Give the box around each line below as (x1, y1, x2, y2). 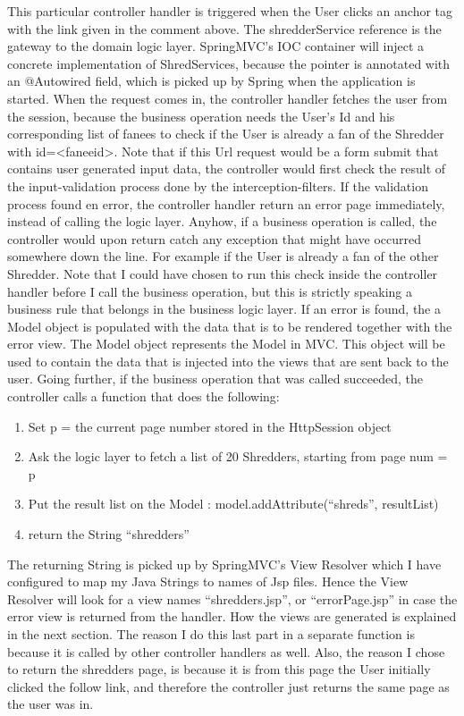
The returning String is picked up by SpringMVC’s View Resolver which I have (7, 554, 442, 573)
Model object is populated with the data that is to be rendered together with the (7, 316, 452, 335)
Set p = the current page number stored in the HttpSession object (28, 417, 392, 435)
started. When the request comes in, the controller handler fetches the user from (7, 88, 448, 107)
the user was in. (7, 695, 94, 713)
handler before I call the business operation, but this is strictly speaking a (7, 282, 412, 300)
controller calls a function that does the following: (7, 387, 280, 406)
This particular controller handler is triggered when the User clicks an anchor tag (7, 2, 453, 20)
